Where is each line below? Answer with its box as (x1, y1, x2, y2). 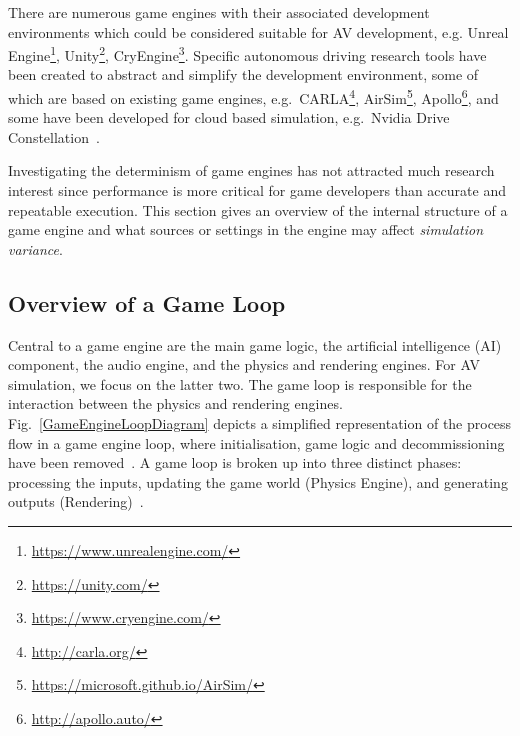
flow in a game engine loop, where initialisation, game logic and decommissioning (8, 432, 505, 453)
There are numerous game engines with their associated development (8, 2, 430, 22)
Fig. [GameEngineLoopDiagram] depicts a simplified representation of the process (8, 413, 512, 434)
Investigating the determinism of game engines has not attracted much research (8, 160, 495, 181)
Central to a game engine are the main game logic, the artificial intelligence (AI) (8, 334, 502, 355)
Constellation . (8, 126, 100, 147)
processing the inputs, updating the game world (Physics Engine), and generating (8, 471, 508, 492)
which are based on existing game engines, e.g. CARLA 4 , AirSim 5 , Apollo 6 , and (8, 85, 499, 108)
